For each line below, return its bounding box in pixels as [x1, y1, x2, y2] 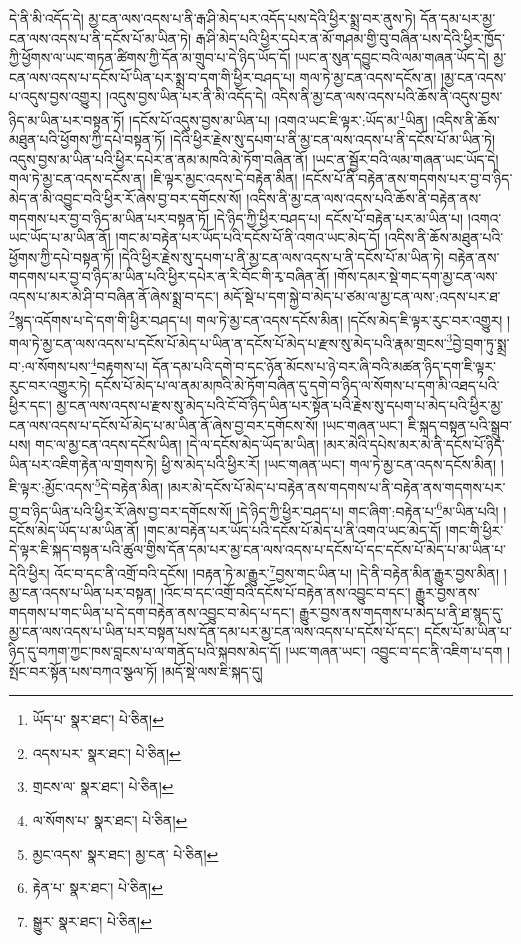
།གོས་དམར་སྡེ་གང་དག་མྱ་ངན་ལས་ [334, 266, 498, 287]
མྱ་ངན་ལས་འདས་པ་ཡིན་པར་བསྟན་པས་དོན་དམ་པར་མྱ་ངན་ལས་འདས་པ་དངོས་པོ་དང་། [9, 621, 420, 642]
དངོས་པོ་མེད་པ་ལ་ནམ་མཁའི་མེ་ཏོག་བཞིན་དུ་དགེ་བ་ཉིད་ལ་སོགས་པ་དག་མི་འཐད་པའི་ [95, 375, 500, 396]
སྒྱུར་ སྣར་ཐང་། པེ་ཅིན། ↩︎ [32, 910, 152, 931]
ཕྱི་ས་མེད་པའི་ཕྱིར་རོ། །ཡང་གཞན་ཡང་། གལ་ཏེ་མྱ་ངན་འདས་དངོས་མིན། [161, 453, 497, 474]
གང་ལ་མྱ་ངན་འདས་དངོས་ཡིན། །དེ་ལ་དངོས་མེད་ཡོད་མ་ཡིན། [35, 434, 319, 455]
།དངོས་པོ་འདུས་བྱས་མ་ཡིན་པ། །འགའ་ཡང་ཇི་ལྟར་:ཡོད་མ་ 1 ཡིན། [129, 106, 428, 130]
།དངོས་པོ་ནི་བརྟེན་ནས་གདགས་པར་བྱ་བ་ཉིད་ [302, 168, 513, 189]
